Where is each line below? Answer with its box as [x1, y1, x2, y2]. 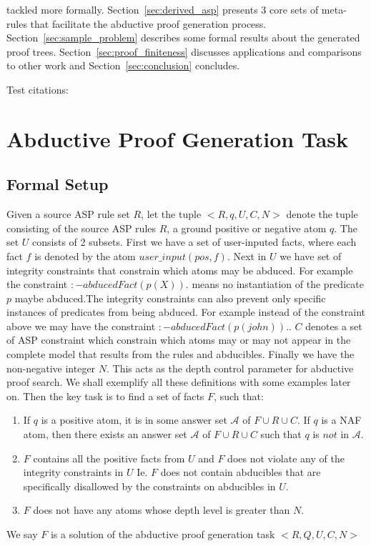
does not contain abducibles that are [160, 465, 321, 480]
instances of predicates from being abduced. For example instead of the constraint [6, 304, 366, 319]
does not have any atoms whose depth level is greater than [33, 502, 290, 517]
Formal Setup [6, 173, 109, 195]
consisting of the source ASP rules [6, 220, 157, 235]
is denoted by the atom [34, 248, 136, 263]
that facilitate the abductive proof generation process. [30, 16, 267, 31]
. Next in [227, 248, 267, 263]
